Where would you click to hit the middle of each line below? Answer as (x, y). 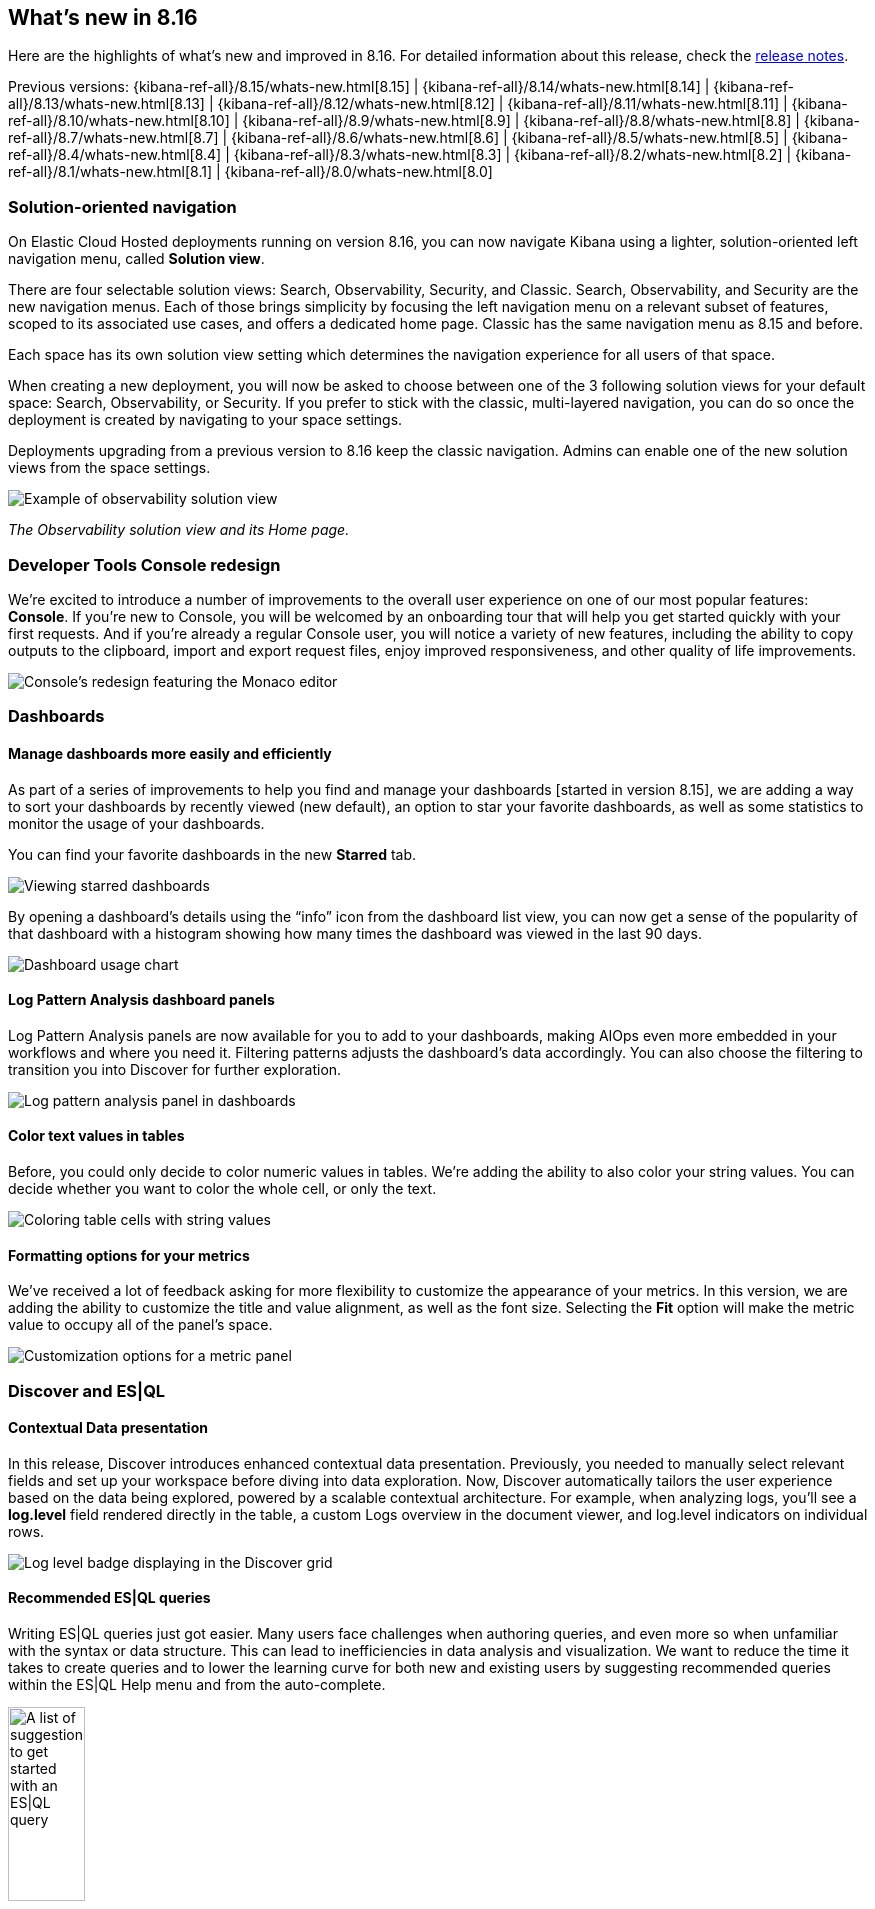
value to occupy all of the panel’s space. (140, 1325)
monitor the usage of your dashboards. (136, 823)
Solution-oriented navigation (122, 206)
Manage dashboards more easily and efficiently (170, 753)
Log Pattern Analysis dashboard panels (141, 1000)
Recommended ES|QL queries (109, 1598)
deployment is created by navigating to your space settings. (205, 420)
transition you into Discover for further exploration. (175, 1069)
